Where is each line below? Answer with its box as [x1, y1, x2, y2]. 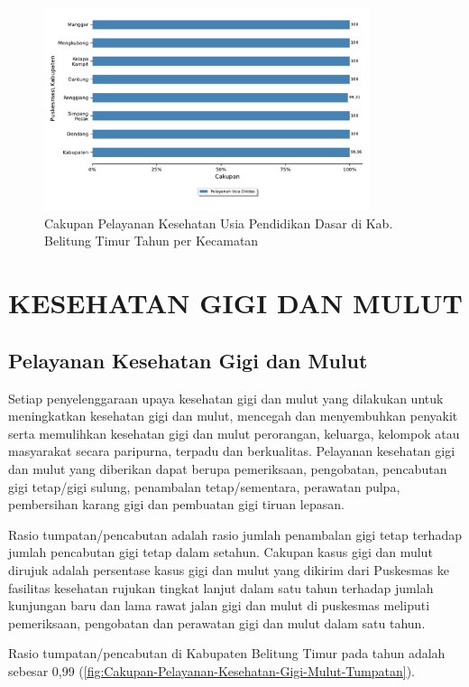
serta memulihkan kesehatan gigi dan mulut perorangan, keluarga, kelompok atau [8, 423, 460, 442]
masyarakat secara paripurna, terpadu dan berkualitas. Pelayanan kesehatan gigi [8, 441, 455, 460]
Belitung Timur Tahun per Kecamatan [44, 231, 259, 250]
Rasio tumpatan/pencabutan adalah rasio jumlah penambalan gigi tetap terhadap [8, 525, 462, 543]
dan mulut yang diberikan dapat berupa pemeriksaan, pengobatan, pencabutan [8, 459, 447, 478]
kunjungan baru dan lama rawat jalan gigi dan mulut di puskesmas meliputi [8, 596, 430, 615]
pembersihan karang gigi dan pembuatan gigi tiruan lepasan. [8, 495, 345, 514]
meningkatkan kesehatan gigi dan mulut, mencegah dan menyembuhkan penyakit [8, 406, 458, 425]
